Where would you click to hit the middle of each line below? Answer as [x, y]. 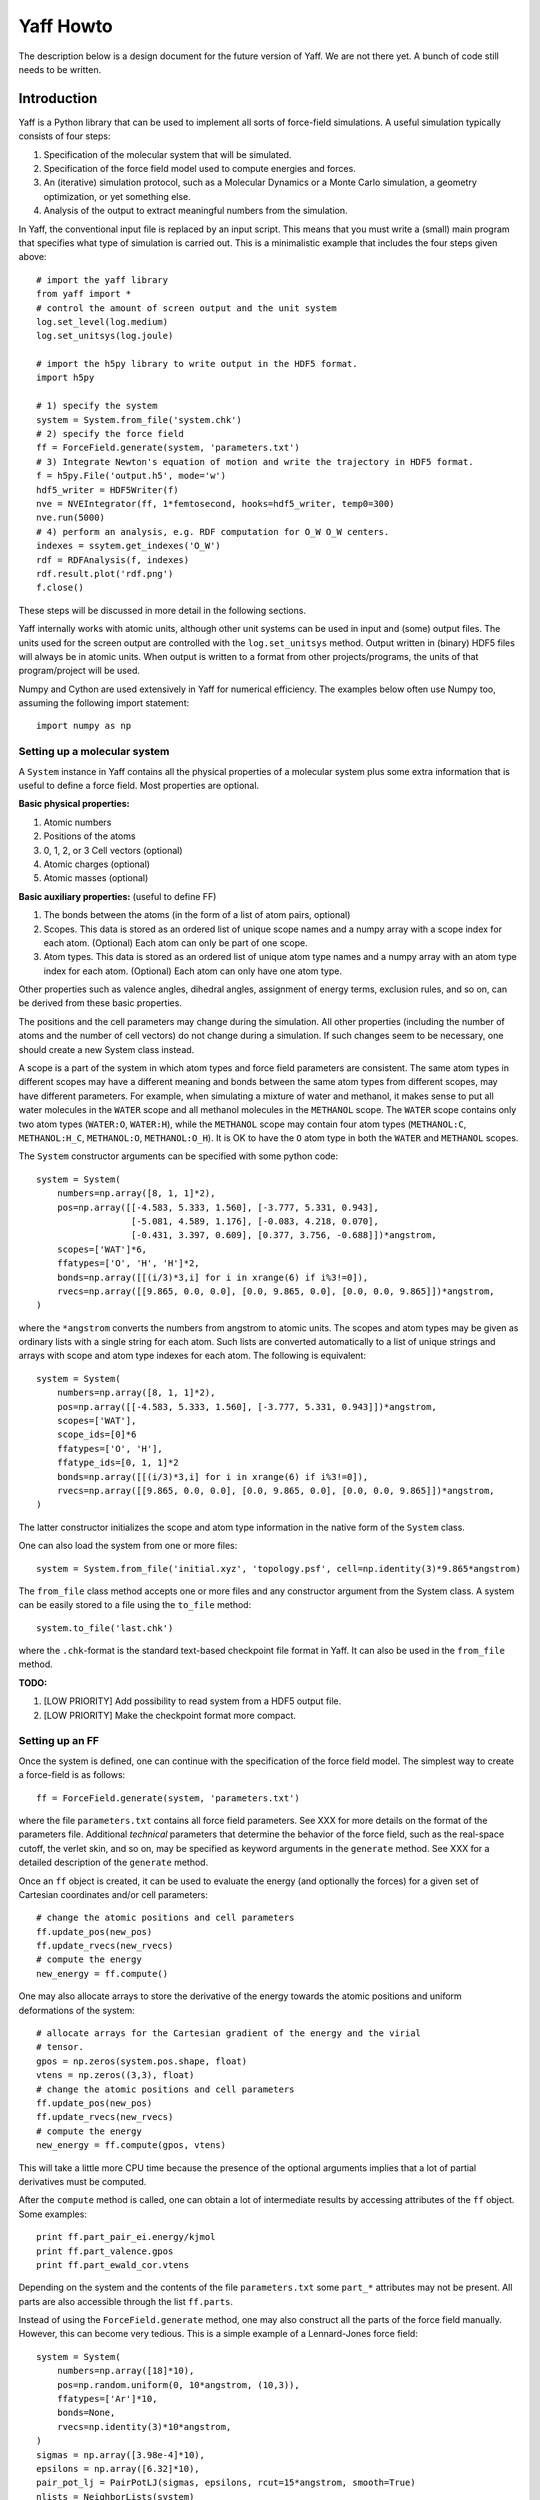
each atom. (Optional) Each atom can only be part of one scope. [176, 942]
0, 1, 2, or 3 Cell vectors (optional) [113, 850]
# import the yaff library [102, 279]
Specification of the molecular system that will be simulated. [167, 154]
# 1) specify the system [97, 406]
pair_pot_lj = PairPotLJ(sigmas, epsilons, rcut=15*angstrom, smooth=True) [226, 2483]
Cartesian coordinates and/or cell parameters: [113, 1894]
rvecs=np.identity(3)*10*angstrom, [144, 2426]
